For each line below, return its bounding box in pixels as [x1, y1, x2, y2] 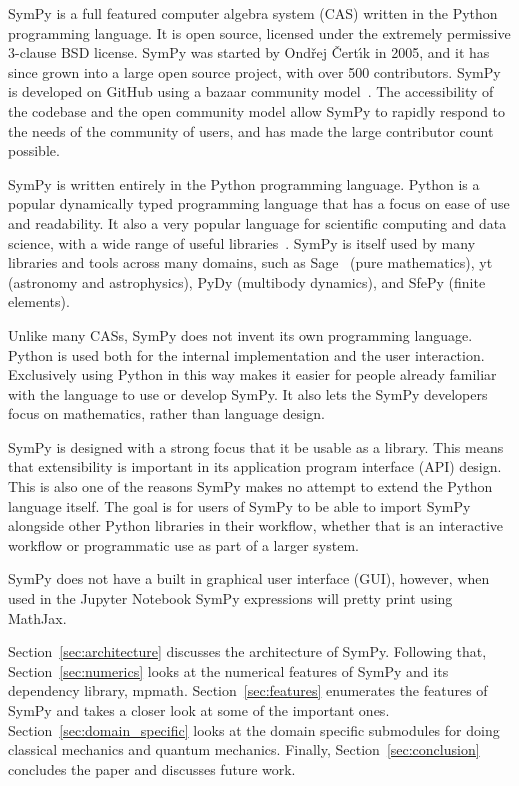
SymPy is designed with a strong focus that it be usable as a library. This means [8, 436, 504, 457]
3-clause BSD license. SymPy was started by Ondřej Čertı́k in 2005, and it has [8, 42, 490, 63]
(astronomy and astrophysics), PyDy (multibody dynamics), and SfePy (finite [8, 271, 486, 292]
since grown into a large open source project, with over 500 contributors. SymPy [8, 61, 501, 82]
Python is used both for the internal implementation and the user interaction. [8, 344, 485, 365]
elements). [8, 291, 70, 312]
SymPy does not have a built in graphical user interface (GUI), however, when [8, 568, 490, 589]
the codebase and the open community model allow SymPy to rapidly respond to [8, 100, 506, 121]
